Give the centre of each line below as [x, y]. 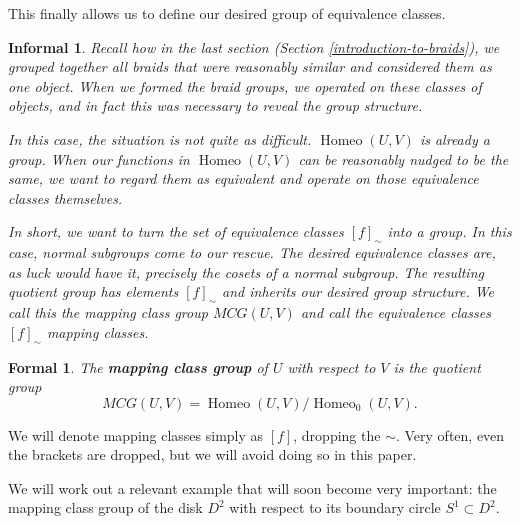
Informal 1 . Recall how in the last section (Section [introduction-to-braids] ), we [254, 46]
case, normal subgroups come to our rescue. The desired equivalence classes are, [252, 252]
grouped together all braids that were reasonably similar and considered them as [250, 66]
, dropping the [337, 434]
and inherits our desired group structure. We [358, 291]
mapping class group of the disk [105, 507]
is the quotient [437, 366]
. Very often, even [450, 434]
